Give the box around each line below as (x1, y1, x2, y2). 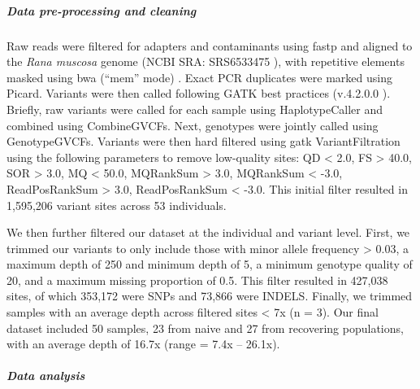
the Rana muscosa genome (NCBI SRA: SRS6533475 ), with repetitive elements (6, 53, 405, 70)
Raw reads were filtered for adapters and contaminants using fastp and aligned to (6, 37, 413, 54)
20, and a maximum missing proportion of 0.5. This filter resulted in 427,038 (6, 271, 388, 288)
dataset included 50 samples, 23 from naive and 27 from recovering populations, (6, 319, 404, 336)
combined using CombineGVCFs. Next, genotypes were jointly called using (6, 116, 379, 133)
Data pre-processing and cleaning (6, 2, 197, 19)
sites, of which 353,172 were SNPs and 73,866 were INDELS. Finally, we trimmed (6, 287, 413, 304)
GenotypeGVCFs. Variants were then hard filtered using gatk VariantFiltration (6, 133, 401, 150)
